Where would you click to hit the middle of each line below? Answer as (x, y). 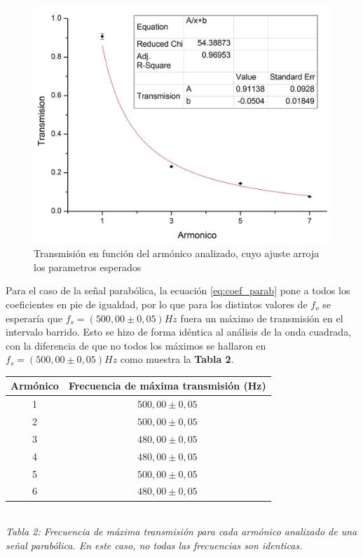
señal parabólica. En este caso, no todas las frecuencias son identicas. (154, 545)
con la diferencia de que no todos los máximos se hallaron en (136, 345)
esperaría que (34, 318)
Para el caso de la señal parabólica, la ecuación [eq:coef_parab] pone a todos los (178, 290)
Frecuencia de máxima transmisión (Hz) (167, 386)
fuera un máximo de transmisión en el (262, 318)
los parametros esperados (88, 267)
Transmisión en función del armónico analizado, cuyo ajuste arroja (177, 253)
